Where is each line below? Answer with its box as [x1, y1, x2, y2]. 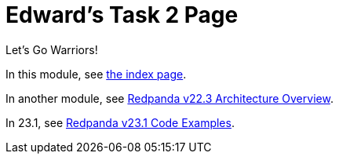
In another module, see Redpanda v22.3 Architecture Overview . [5, 91, 334, 105]
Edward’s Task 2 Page [5, 2, 239, 28]
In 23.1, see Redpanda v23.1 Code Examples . [5, 115, 235, 129]
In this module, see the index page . [5, 67, 187, 81]
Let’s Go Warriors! [5, 42, 98, 56]
